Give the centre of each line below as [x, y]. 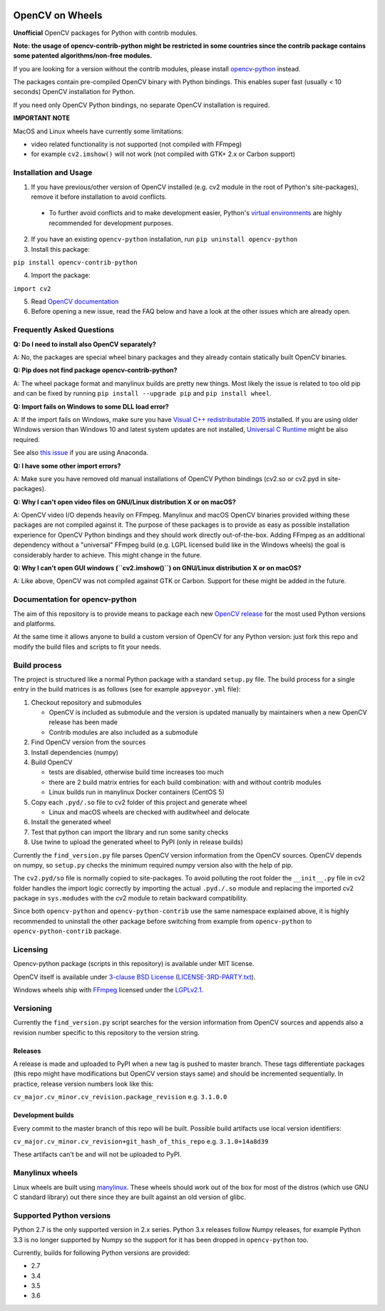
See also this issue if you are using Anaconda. [81, 453]
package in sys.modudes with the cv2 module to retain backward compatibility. [131, 898]
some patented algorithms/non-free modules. [83, 56]
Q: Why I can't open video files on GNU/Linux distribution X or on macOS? [125, 502]
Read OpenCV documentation [75, 302]
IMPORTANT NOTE [42, 118]
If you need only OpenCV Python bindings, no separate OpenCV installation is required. [142, 105]
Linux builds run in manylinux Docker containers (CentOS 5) [137, 792]
